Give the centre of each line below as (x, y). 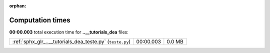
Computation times (40, 20)
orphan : (18, 6)
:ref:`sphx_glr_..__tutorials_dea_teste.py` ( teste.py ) (71, 41)
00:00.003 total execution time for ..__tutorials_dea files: (69, 32)
